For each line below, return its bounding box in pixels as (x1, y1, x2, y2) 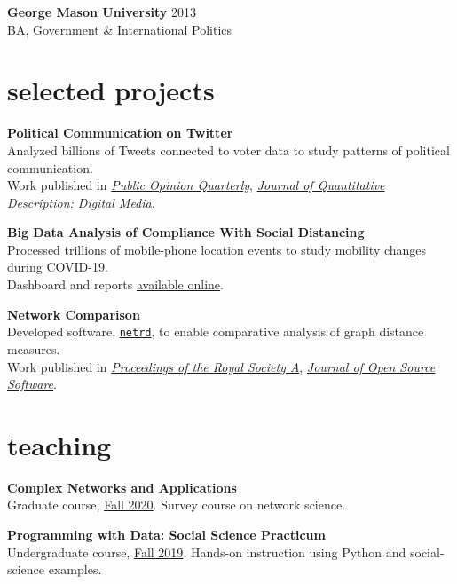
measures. (7, 339, 60, 358)
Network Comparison (7, 304, 140, 323)
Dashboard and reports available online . (7, 275, 224, 294)
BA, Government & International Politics (7, 20, 232, 38)
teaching (7, 426, 112, 462)
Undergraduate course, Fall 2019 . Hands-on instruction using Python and (7, 542, 406, 561)
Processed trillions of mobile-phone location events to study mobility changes (7, 240, 427, 258)
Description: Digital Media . (7, 193, 155, 211)
